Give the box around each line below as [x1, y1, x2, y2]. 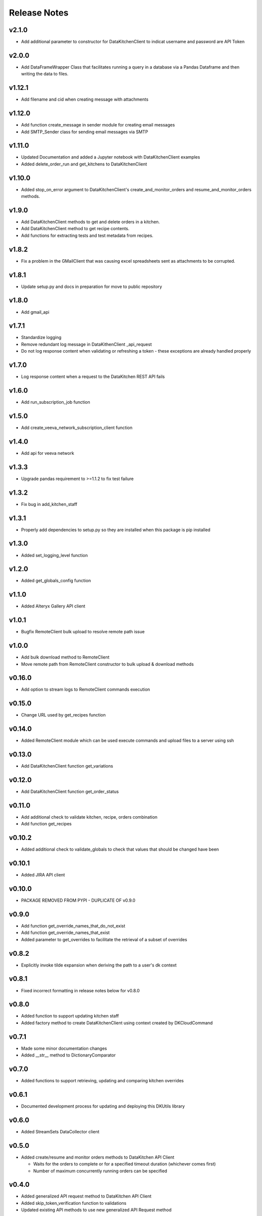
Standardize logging [21, 335, 62, 340]
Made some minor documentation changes [21, 1045, 107, 1051]
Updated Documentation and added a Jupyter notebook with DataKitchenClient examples [21, 154, 200, 160]
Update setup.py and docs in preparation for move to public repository [21, 284, 163, 289]
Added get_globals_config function [21, 578, 91, 584]
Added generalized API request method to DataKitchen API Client [21, 1193, 152, 1199]
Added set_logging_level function [21, 552, 88, 558]
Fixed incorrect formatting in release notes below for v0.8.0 [21, 987, 140, 993]
